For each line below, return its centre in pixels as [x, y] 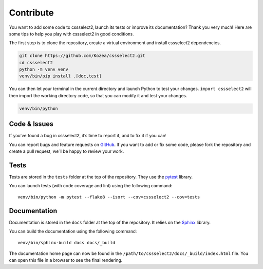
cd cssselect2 [36, 63]
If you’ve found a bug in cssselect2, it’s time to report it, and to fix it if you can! [88, 136]
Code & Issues [31, 124]
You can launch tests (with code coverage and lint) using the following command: [91, 186]
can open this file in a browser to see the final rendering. [66, 260]
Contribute [31, 13]
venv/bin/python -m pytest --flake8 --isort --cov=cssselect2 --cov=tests [109, 197]
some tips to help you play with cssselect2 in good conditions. [71, 34]
